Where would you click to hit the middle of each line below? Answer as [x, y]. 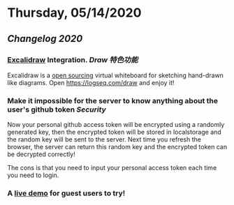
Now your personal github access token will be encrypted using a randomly [116, 125]
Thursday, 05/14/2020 [74, 13]
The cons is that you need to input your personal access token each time [112, 168]
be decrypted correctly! [41, 154]
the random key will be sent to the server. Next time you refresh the [104, 139]
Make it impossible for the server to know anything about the [113, 100]
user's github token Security [57, 109]
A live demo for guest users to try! [66, 193]
